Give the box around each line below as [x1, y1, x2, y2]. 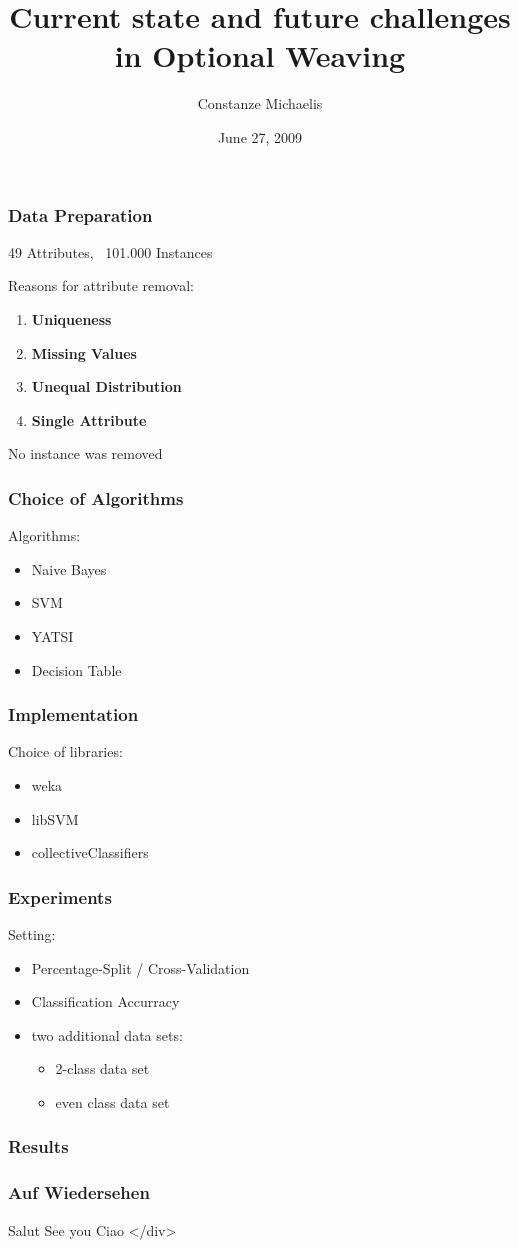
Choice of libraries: [8, 741, 123, 762]
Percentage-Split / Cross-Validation [31, 957, 250, 978]
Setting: [8, 923, 56, 944]
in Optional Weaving [114, 35, 406, 76]
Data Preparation [8, 202, 153, 227]
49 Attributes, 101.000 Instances [8, 241, 213, 262]
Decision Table [31, 659, 122, 680]
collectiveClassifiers [31, 842, 149, 863]
